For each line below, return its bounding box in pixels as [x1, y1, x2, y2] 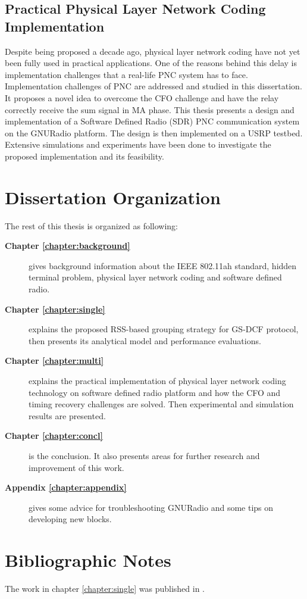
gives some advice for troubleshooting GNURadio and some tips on [29, 501, 274, 513]
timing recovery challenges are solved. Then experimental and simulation [29, 398, 294, 410]
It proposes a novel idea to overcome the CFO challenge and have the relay [5, 91, 279, 104]
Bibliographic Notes [5, 548, 171, 572]
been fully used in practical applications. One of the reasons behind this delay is [5, 57, 297, 69]
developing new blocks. [29, 513, 112, 525]
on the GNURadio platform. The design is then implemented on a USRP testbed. [5, 126, 303, 139]
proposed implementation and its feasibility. [5, 149, 164, 162]
